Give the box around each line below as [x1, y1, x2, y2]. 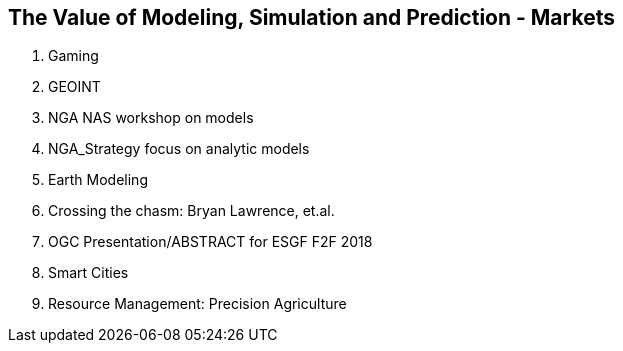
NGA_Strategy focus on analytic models [48, 140, 310, 158]
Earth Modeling [48, 171, 148, 189]
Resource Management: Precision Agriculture [48, 295, 347, 313]
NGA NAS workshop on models [48, 109, 254, 127]
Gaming [48, 47, 99, 65]
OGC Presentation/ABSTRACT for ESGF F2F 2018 [48, 233, 373, 251]
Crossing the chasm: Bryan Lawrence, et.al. [48, 202, 335, 220]
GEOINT [48, 78, 101, 96]
